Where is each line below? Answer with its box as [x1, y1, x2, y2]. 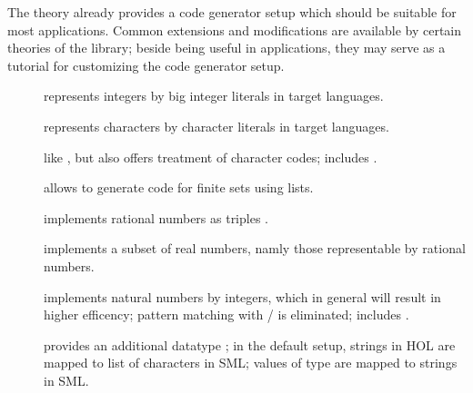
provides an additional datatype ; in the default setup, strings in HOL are [44, 335, 456, 354]
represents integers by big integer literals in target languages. [44, 86, 384, 105]
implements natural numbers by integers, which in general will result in [44, 287, 441, 306]
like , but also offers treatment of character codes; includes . [44, 147, 377, 166]
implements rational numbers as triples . [44, 208, 268, 227]
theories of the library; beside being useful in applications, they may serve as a [7, 38, 446, 57]
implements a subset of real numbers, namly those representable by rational [44, 239, 466, 258]
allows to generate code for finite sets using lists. [44, 178, 314, 197]
